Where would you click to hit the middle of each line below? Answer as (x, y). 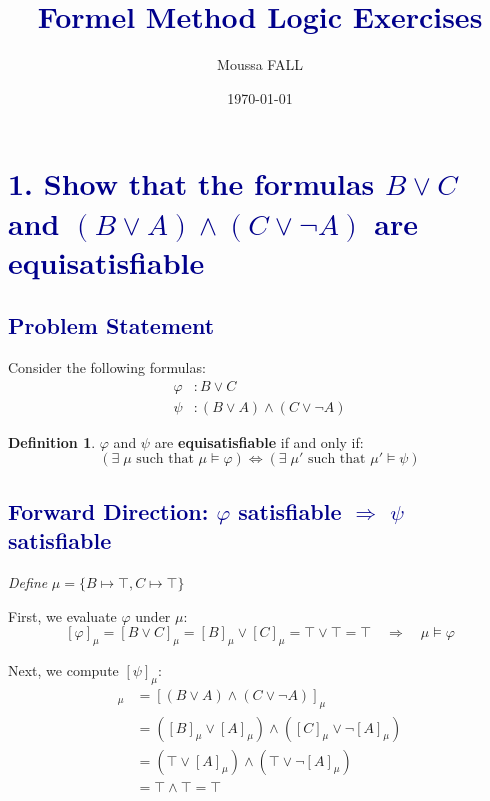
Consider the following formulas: (107, 367)
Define (28, 581)
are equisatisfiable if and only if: (259, 441)
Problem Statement (111, 325)
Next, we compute (63, 669)
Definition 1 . (52, 441)
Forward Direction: (108, 510)
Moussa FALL (260, 64)
